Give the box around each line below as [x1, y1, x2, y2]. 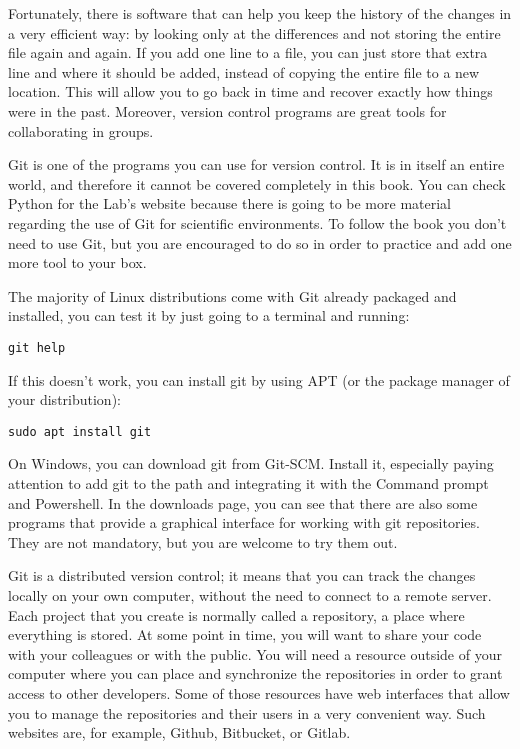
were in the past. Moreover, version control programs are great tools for [8, 100, 447, 121]
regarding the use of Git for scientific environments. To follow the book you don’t [8, 212, 507, 233]
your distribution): [8, 389, 121, 410]
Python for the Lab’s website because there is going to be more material [8, 193, 451, 214]
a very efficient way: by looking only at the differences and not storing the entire [8, 22, 501, 43]
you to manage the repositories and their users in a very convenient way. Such [8, 702, 486, 723]
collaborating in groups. [8, 120, 154, 141]
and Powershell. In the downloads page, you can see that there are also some [8, 492, 478, 513]
